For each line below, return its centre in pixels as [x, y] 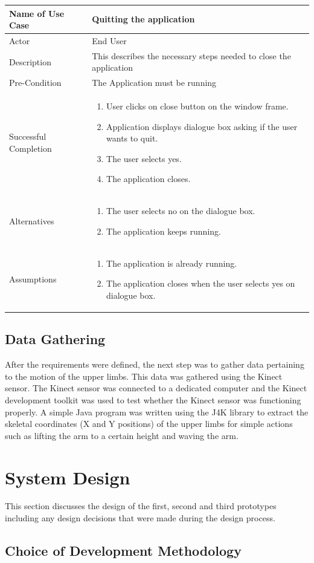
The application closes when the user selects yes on [201, 283]
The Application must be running [154, 83]
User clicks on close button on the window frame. [197, 106]
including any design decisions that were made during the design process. [140, 518]
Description [30, 61]
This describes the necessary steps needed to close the [191, 55]
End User [109, 40]
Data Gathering [55, 339]
